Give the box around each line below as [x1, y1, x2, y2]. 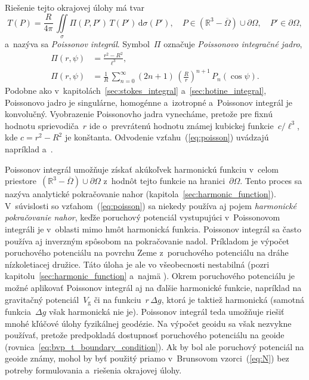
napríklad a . [5, 143, 53, 155]
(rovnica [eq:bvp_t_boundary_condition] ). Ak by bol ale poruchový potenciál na [5, 340, 304, 353]
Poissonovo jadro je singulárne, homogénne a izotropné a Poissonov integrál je [5, 96, 293, 108]
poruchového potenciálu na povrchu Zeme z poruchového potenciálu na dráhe [5, 246, 289, 259]
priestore [5, 174, 37, 187]
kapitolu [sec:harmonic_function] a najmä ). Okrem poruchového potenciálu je [5, 269, 295, 282]
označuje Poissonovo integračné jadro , [163, 37, 302, 50]
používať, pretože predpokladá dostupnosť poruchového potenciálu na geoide [5, 329, 285, 341]
